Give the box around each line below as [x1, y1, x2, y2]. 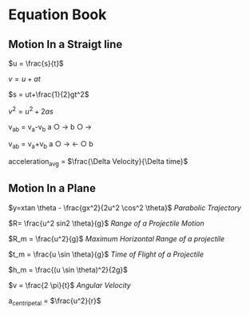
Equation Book [8, 6, 107, 24]
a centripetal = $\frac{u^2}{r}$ [8, 296, 101, 307]
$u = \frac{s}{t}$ [8, 58, 64, 68]
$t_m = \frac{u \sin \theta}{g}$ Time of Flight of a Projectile [8, 249, 204, 259]
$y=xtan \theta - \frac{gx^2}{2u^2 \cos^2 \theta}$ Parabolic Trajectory [8, 202, 242, 213]
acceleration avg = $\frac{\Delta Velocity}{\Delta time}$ [8, 157, 188, 169]
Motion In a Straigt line [8, 38, 123, 51]
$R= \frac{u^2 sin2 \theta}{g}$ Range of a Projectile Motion [8, 218, 205, 228]
